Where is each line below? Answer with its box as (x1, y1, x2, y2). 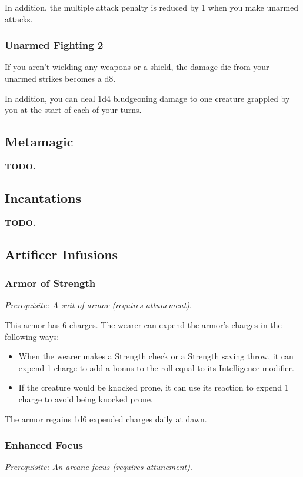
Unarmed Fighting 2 (5, 38, 104, 52)
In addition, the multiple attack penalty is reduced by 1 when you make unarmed (5, 1, 299, 13)
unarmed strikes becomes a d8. (5, 72, 116, 84)
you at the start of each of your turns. (5, 104, 142, 116)
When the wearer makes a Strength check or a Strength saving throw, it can (18, 350, 294, 362)
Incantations (5, 188, 82, 206)
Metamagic (5, 132, 74, 151)
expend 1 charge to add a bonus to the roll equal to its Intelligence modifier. (18, 361, 294, 373)
